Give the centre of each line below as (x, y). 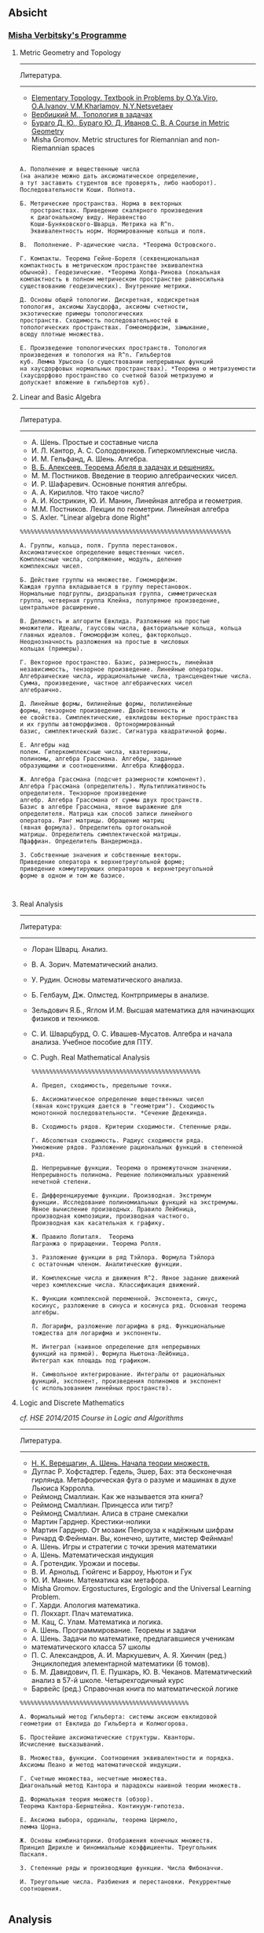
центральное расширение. (60, 607)
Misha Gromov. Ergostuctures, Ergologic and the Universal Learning (141, 1588)
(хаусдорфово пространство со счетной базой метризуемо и (116, 375)
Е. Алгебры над (44, 745)
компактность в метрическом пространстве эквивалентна (111, 265)
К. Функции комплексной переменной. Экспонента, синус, (125, 1299)
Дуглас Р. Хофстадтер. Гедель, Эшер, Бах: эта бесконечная (132, 1471)
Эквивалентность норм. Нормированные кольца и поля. (118, 231)
